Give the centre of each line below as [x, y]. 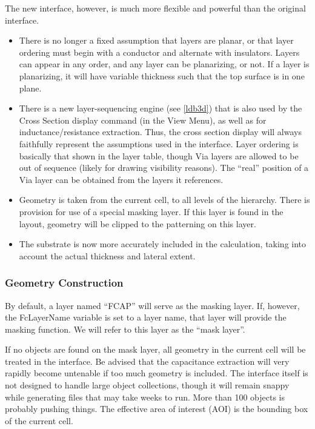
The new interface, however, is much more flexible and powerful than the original [155, 8]
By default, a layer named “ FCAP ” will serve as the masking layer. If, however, [152, 305]
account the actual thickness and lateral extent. [107, 255]
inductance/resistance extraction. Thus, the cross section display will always [160, 132]
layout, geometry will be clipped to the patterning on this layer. [138, 223]
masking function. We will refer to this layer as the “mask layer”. [125, 329]
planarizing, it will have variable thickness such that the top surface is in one [162, 75]
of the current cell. [39, 420]
